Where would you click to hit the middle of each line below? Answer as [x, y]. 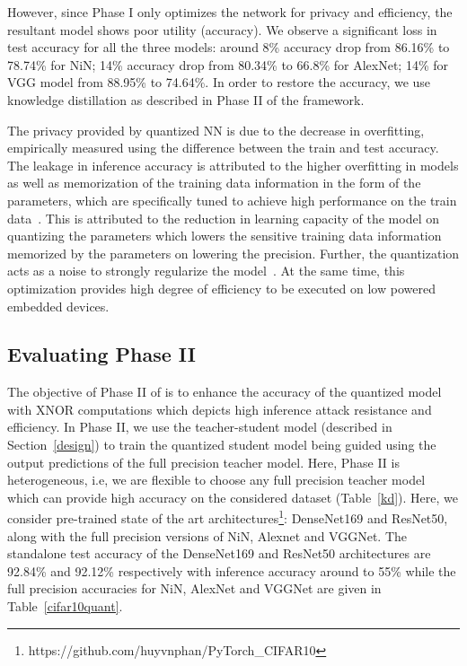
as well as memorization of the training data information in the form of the [214, 183]
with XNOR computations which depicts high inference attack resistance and [220, 409]
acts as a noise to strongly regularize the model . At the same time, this [206, 271]
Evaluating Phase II [101, 354]
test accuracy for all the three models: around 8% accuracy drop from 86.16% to [229, 47]
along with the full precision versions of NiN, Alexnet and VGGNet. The [207, 535]
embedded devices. [58, 306]
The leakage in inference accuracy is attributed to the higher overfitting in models [233, 165]
